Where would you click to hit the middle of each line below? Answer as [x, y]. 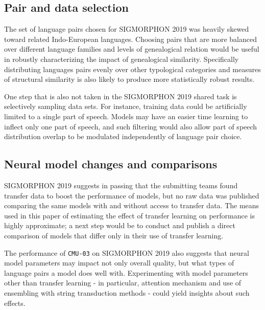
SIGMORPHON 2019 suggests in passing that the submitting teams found [121, 185]
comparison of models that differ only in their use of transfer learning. [114, 235]
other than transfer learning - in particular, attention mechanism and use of [123, 283]
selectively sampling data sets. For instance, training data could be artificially [126, 106]
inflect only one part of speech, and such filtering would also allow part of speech [131, 126]
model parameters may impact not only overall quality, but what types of [119, 263]
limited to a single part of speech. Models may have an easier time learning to [126, 116]
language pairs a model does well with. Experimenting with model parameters [126, 272]
